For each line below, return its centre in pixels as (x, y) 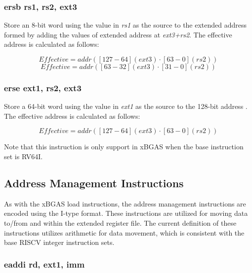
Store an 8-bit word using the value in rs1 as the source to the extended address (126, 25)
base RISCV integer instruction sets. (59, 242)
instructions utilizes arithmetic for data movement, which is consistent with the (124, 232)
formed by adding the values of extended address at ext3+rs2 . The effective (118, 34)
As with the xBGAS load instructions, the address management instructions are (125, 203)
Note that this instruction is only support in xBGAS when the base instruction (124, 147)
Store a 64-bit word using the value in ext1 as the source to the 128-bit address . (126, 106)
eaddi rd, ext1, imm (44, 264)
